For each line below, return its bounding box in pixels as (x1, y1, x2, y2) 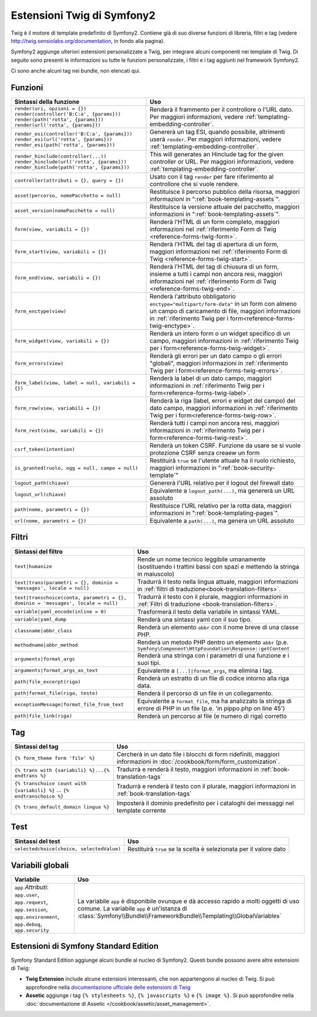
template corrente (116, 807, 167, 815)
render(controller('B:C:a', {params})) (14, 111, 122, 118)
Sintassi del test (14, 837, 60, 845)
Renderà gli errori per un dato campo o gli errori (150, 352, 282, 360)
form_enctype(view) (14, 308, 67, 314)
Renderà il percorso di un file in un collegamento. (137, 689, 273, 697)
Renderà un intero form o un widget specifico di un (150, 330, 291, 338)
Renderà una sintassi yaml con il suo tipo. (137, 615, 252, 623)
